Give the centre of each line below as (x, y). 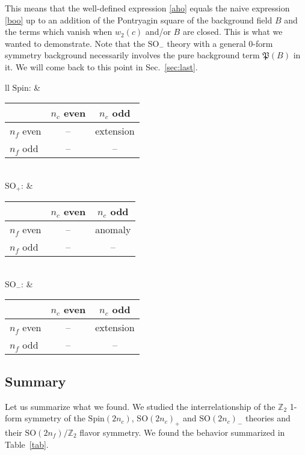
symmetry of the (55, 418)
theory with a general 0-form (220, 43)
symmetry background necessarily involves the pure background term (132, 55)
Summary (35, 381)
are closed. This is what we (233, 32)
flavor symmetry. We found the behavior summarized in (182, 432)
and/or (158, 32)
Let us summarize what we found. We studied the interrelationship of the (140, 406)
